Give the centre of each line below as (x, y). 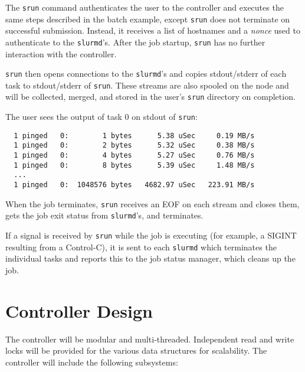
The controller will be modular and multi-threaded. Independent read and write (150, 339)
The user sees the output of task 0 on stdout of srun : (101, 117)
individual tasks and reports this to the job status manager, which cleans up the (150, 258)
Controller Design (79, 310)
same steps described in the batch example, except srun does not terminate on (148, 19)
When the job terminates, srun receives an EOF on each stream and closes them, (152, 203)
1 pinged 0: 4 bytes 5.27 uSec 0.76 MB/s (134, 156)
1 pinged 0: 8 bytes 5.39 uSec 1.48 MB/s (134, 165)
